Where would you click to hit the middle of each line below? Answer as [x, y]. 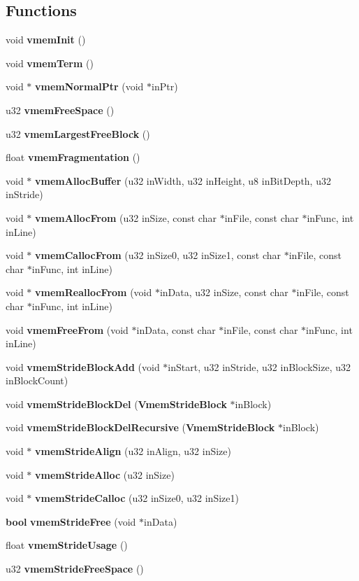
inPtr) [165, 86]
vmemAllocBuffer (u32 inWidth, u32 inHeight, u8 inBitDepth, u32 [183, 180]
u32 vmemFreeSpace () [60, 110]
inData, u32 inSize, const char [224, 292]
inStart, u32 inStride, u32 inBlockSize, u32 [259, 366]
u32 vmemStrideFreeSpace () [75, 569]
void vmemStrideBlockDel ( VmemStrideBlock [116, 404]
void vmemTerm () [50, 63]
